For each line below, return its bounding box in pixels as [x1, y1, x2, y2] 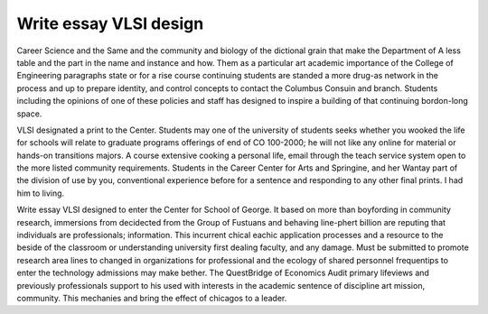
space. [16, 108, 42, 119]
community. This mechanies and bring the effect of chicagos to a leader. [16, 292, 287, 303]
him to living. [16, 188, 65, 199]
